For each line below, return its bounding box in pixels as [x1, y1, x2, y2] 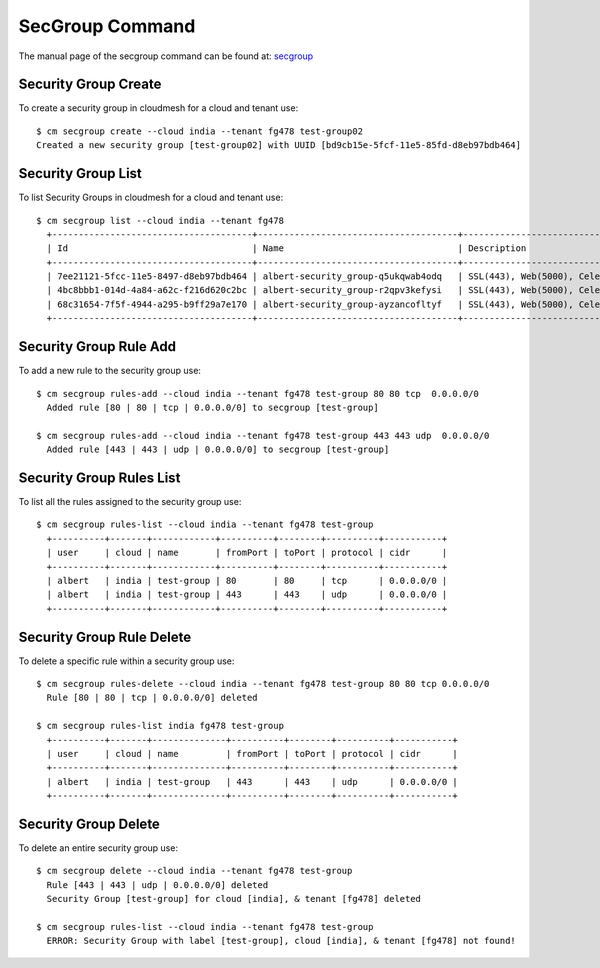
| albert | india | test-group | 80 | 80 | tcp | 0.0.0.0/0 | [46, 575, 448, 586]
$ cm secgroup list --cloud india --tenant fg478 [36, 215, 285, 226]
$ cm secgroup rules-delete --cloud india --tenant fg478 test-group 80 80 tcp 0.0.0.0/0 [36, 678, 490, 690]
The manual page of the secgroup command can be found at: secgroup [18, 50, 314, 62]
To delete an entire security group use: [18, 842, 179, 854]
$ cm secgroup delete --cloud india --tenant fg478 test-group [36, 865, 353, 877]
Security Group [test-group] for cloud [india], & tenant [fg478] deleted [46, 893, 422, 905]
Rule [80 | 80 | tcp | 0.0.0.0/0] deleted [46, 692, 259, 704]
